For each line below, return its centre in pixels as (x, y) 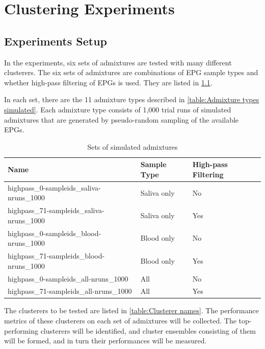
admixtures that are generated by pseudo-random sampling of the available (122, 119)
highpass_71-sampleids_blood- (56, 256)
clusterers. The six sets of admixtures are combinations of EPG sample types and (131, 72)
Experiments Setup (56, 41)
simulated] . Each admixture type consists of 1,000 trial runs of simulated (118, 109)
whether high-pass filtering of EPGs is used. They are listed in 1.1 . (108, 82)
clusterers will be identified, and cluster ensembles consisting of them (148, 330)
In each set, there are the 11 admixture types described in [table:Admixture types (132, 99)
